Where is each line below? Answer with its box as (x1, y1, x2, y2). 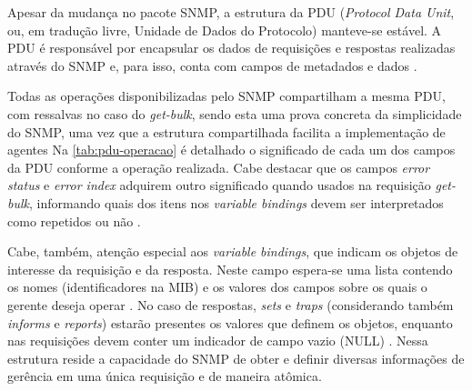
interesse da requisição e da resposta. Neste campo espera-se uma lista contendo (7, 259, 453, 278)
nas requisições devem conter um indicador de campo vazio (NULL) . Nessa (7, 331, 428, 350)
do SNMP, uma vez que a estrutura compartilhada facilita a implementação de (7, 122, 446, 141)
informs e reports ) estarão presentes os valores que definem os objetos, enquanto (7, 313, 453, 332)
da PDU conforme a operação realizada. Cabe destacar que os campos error (7, 157, 430, 176)
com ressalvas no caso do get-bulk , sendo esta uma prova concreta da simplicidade (7, 104, 462, 123)
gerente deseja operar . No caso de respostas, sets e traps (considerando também (7, 295, 454, 314)
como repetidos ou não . (7, 211, 141, 230)
